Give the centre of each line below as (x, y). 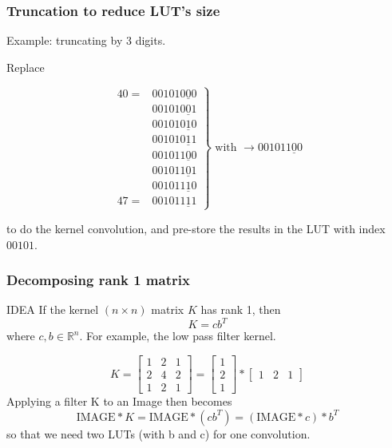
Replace (26, 67)
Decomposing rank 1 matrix (98, 280)
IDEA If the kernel (53, 309)
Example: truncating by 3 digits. (86, 40)
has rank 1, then (241, 309)
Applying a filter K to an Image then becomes (119, 401)
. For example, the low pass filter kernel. (178, 336)
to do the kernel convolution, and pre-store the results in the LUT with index (196, 228)
